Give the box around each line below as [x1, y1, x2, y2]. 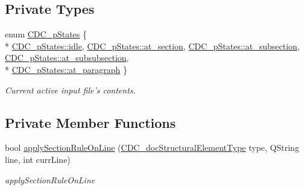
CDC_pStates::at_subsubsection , [5, 51, 129, 64]
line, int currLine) [5, 153, 71, 165]
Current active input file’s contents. [5, 83, 136, 96]
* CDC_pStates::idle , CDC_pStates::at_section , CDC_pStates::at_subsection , [5, 39, 300, 52]
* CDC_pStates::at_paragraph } [5, 63, 128, 75]
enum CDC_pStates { [5, 28, 87, 40]
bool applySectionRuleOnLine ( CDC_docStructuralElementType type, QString [5, 141, 299, 154]
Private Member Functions [5, 113, 176, 131]
